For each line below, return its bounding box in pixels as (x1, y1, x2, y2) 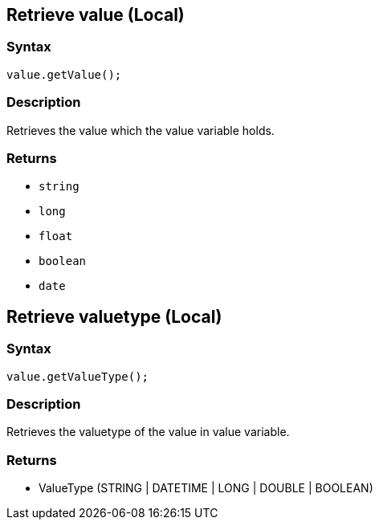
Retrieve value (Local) (6, 5, 185, 25)
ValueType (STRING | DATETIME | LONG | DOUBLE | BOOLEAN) (39, 481, 373, 495)
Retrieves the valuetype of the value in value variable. (6, 425, 290, 439)
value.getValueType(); (6, 369, 149, 383)
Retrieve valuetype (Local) (6, 306, 222, 327)
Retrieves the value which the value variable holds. (6, 123, 275, 137)
